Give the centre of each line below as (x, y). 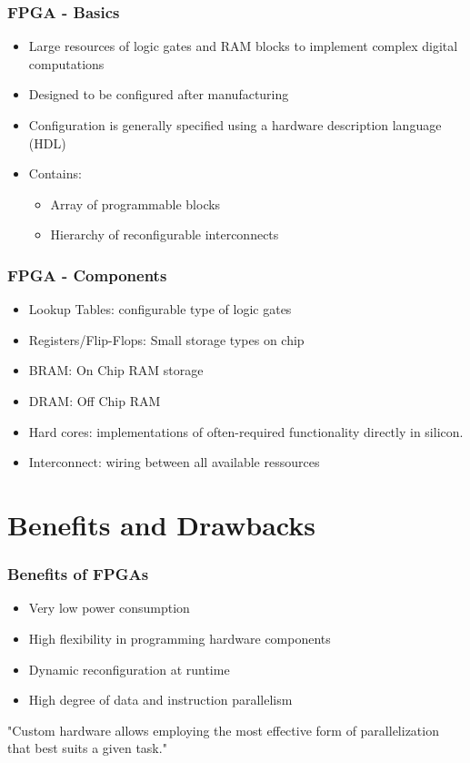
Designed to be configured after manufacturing (159, 94)
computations (66, 63)
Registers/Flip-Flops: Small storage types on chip (166, 339)
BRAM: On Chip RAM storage (116, 370)
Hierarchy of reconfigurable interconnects (165, 234)
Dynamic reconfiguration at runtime (129, 669)
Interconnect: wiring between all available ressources (174, 462)
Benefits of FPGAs (78, 574)
